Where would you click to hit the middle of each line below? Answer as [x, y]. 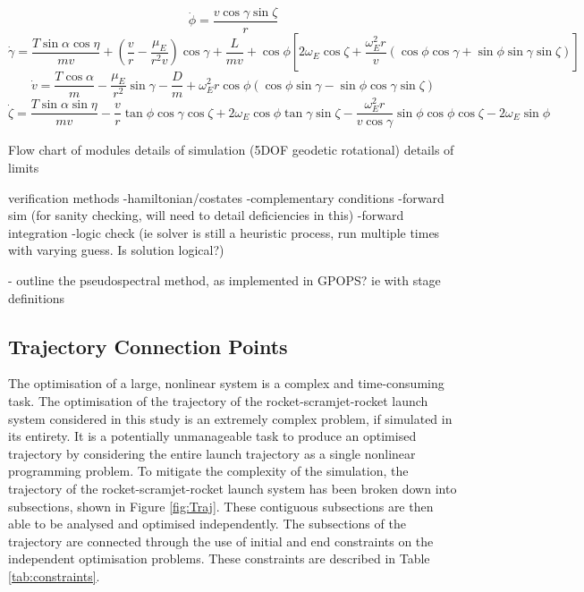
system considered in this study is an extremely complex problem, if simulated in [230, 418]
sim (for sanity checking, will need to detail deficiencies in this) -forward [206, 215]
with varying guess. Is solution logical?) [116, 250]
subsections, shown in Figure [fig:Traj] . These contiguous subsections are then [221, 506]
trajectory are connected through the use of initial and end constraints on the [221, 541]
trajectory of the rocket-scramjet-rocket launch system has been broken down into [233, 488]
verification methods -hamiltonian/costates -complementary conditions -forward [226, 197]
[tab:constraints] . [54, 575]
